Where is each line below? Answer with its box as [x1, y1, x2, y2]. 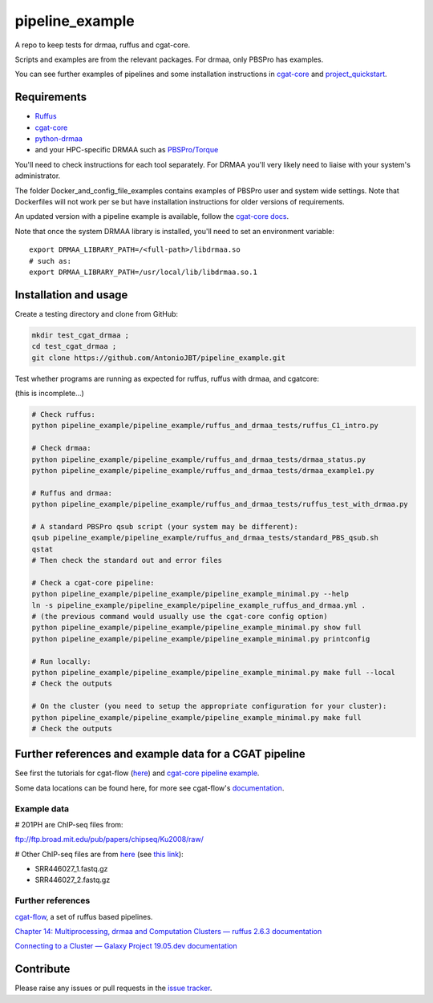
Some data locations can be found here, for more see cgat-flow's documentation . [14, 783, 285, 793]
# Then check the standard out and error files [31, 556, 222, 565]
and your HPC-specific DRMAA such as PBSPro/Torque [34, 145, 219, 155]
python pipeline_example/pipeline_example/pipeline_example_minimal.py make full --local [31, 668, 396, 677]
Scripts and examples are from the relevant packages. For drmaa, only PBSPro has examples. [14, 55, 324, 64]
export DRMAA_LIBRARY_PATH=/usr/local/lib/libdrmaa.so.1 [29, 267, 258, 277]
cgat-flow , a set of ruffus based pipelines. [14, 912, 153, 921]
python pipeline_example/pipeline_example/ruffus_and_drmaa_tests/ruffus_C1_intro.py [31, 421, 378, 431]
